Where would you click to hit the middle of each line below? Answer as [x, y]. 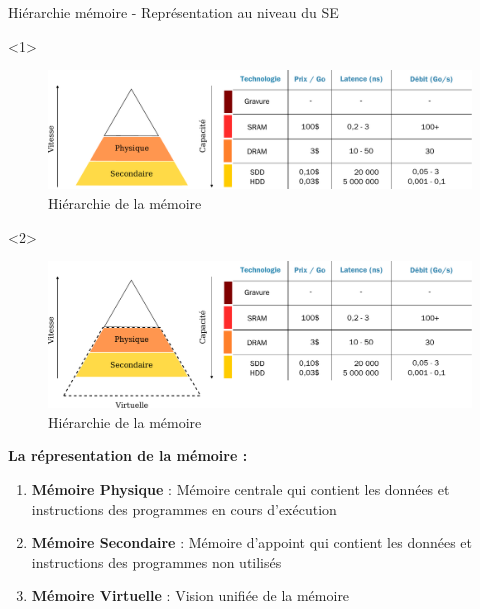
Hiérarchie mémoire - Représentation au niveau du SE [173, 12]
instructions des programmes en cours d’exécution [184, 508]
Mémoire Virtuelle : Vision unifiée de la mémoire [190, 595]
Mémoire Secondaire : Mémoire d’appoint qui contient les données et [252, 542]
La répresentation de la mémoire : [128, 455]
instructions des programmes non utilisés [156, 561]
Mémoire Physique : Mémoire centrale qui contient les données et [240, 488]
